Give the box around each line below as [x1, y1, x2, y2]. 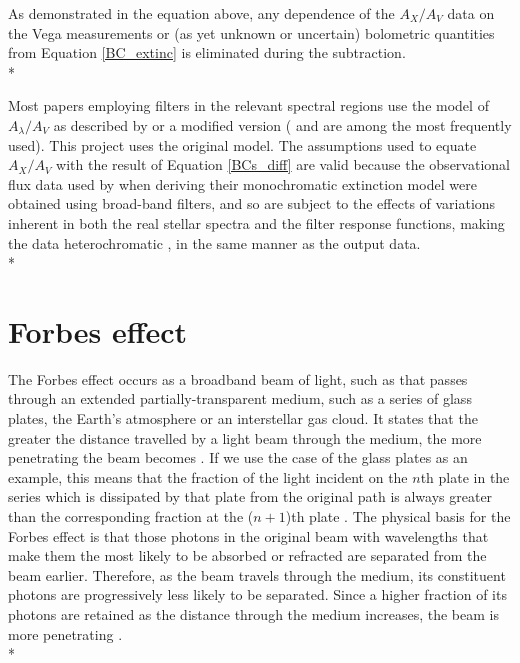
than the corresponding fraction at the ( [8, 506, 254, 526]
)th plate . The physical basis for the [285, 506, 511, 526]
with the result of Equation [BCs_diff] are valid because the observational [56, 154, 510, 175]
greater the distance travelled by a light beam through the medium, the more [8, 427, 482, 448]
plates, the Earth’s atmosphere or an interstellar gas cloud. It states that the [8, 408, 478, 429]
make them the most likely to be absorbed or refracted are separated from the [8, 545, 487, 566]
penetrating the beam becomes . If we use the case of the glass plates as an [8, 447, 468, 468]
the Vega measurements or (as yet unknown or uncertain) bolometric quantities [8, 22, 495, 43]
